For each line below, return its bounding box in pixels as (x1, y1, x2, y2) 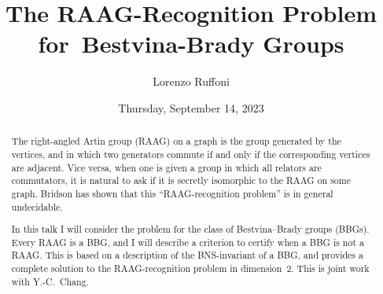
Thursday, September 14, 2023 (118, 99, 264, 116)
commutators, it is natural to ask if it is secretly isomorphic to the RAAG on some (11, 174, 351, 187)
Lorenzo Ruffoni (153, 73, 230, 90)
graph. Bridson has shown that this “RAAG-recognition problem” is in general (11, 186, 333, 200)
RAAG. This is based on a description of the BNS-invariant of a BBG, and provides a (11, 248, 363, 262)
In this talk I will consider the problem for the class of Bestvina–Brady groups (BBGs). (11, 222, 370, 236)
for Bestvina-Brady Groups (38, 28, 344, 60)
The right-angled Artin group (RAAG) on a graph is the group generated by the (11, 134, 341, 148)
